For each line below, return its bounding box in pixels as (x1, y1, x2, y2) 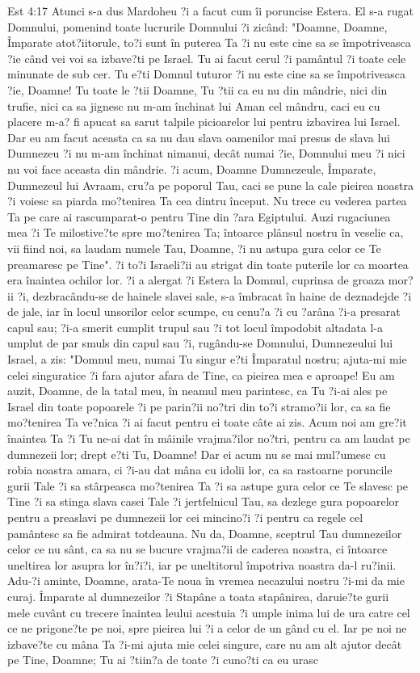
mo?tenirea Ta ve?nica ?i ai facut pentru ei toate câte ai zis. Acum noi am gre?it (7, 414, 407, 431)
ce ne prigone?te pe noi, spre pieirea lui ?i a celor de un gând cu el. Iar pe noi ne (7, 620, 407, 637)
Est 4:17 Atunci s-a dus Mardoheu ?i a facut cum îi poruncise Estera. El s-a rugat (7, 2, 414, 19)
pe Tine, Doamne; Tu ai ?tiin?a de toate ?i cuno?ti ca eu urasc (7, 651, 318, 668)
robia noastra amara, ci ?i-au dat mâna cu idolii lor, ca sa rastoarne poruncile (7, 461, 393, 478)
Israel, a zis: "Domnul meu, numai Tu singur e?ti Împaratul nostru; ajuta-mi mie (7, 351, 407, 368)
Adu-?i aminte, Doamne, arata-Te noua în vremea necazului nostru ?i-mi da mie (7, 572, 405, 589)
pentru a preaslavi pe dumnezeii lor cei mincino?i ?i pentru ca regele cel (7, 509, 363, 525)
